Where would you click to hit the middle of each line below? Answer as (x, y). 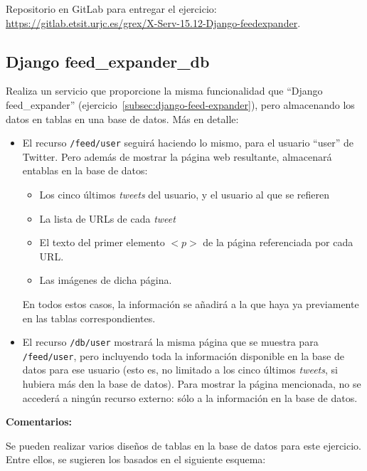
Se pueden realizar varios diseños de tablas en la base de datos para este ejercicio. (184, 445)
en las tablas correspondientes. (89, 318)
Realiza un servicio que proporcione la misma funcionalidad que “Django (164, 91)
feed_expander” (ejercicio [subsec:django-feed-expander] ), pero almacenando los (180, 104)
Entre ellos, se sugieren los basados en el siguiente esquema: (136, 459)
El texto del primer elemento (102, 242)
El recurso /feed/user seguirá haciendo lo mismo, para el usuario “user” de (188, 143)
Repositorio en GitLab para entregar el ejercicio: (111, 9)
